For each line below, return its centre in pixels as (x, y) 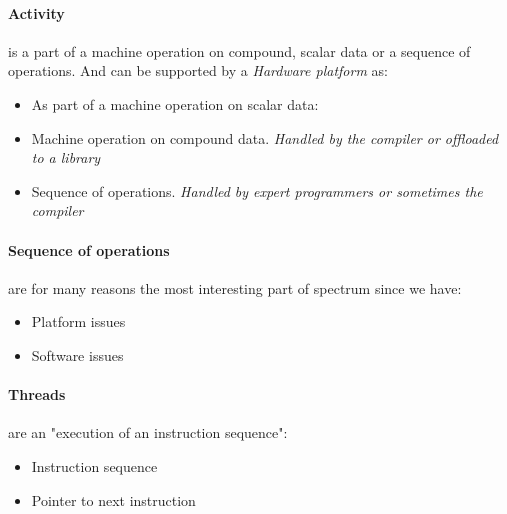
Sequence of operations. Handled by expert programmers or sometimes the (257, 190)
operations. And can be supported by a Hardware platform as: (198, 70)
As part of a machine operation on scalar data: (175, 103)
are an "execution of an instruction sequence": (148, 432)
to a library (66, 157)
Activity (36, 12)
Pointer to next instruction (113, 499)
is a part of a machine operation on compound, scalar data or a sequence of (239, 50)
